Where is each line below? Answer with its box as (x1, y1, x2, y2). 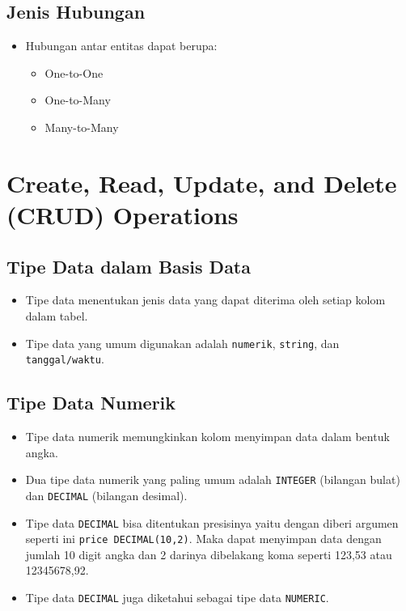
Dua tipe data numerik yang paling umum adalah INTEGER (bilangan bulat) (25, 471, 400, 488)
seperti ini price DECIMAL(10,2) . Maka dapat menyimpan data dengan (25, 530, 382, 547)
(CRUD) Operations (6, 197, 239, 231)
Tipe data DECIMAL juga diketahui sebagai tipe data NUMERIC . (25, 589, 329, 606)
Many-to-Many (44, 118, 119, 135)
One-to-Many (44, 91, 111, 108)
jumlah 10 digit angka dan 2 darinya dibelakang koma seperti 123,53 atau (25, 545, 392, 562)
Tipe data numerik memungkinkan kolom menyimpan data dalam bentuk (25, 428, 390, 445)
